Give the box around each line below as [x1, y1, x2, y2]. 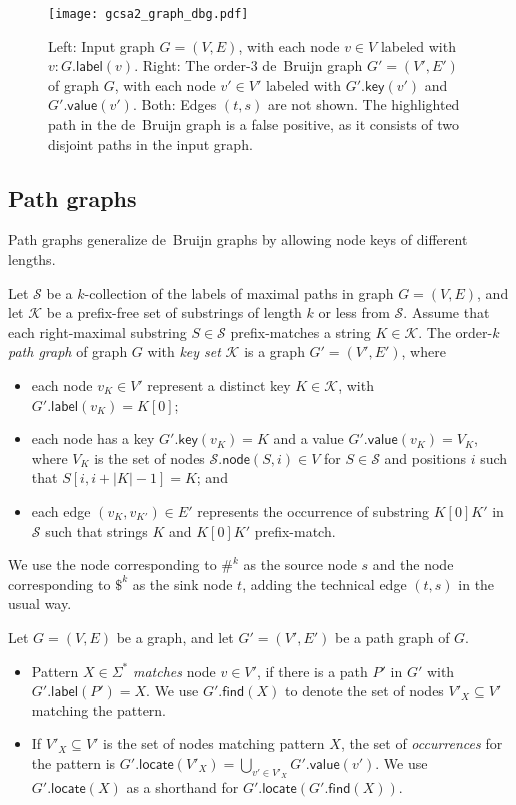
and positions [384, 447, 466, 468]
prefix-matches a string [230, 321, 371, 342]
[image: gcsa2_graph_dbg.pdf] [48, 7, 249, 21]
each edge [31, 500, 91, 521]
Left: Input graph [48, 35, 155, 56]
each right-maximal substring [8, 321, 187, 342]
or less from [318, 302, 390, 323]
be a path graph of [335, 626, 450, 647]
